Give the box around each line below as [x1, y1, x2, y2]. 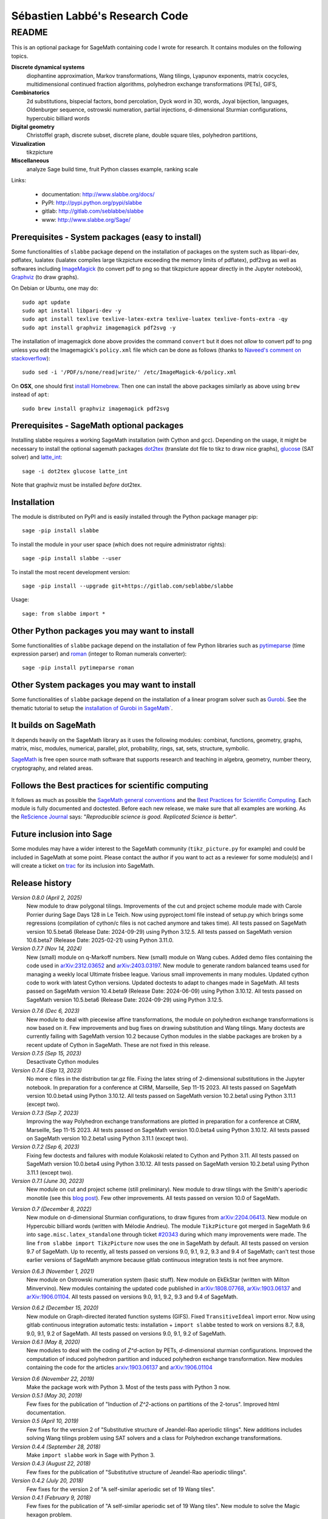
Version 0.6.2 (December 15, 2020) [11, 1304, 99, 1312]
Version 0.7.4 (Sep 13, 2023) [11, 1066, 82, 1074]
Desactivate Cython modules [26, 1058, 99, 1066]
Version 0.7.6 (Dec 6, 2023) [11, 1007, 80, 1015]
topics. [11, 52, 29, 60]
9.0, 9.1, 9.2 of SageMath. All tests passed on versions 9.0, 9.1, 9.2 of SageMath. [26, 1329, 227, 1337]
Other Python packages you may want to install [11, 626, 194, 636]
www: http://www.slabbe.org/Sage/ [41, 216, 131, 223]
